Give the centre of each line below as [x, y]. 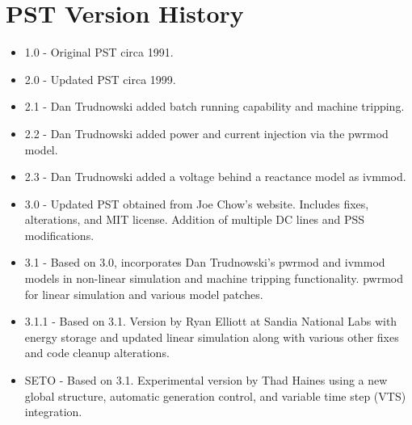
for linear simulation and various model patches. [144, 294]
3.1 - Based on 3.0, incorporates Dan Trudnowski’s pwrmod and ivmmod [205, 262]
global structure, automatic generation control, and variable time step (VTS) [215, 396]
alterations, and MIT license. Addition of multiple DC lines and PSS [195, 219]
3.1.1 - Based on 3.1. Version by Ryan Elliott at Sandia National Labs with [211, 321]
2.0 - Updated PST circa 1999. [100, 79]
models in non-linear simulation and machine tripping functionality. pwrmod [214, 278]
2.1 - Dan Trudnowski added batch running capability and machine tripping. [214, 106]
